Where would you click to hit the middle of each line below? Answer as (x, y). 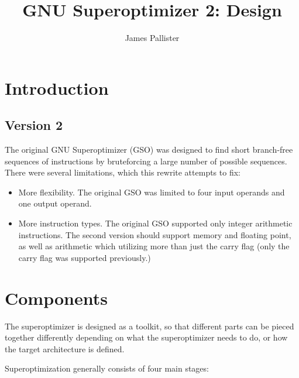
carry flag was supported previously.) (85, 257)
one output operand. (55, 203)
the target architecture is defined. (65, 348)
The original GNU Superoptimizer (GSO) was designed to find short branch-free (149, 150)
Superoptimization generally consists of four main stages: (107, 368)
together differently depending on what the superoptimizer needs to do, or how (146, 337)
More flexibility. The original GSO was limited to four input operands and (152, 192)
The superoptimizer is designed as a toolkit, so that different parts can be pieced (149, 326)
